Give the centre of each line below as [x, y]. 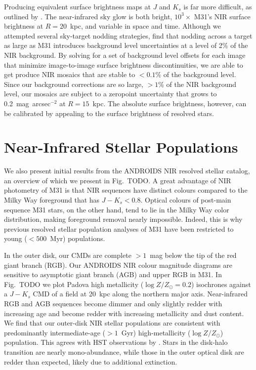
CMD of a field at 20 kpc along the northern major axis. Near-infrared [140, 294]
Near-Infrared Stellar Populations [121, 147]
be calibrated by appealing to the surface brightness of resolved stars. [109, 113]
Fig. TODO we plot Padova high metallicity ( [74, 284]
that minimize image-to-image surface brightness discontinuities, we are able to [124, 64]
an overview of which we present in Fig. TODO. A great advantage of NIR [118, 180]
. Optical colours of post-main [186, 200]
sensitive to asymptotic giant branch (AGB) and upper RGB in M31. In [113, 274]
